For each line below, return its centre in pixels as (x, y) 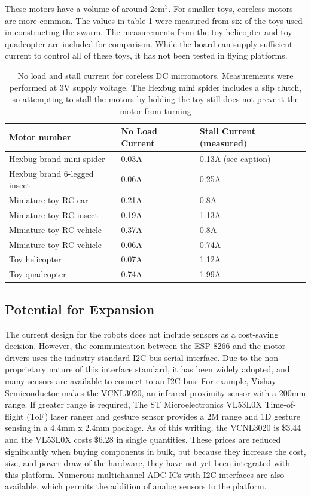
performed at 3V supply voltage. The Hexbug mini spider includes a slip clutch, (155, 87)
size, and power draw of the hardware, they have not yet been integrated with (148, 463)
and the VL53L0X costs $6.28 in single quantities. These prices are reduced (143, 439)
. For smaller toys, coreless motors (231, 8)
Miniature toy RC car (49, 200)
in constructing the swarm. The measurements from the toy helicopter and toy (149, 32)
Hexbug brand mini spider (57, 158)
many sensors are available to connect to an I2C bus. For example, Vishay (141, 380)
